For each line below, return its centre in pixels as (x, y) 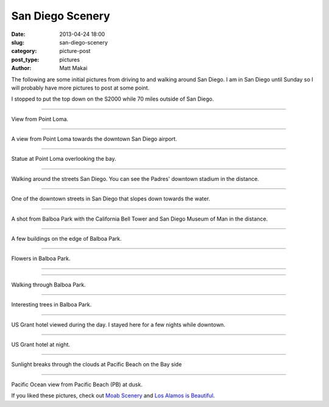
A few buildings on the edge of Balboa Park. (66, 239)
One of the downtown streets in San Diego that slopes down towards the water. (111, 199)
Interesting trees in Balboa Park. (51, 305)
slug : (18, 42)
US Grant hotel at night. (41, 344)
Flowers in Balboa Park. (41, 258)
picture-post (75, 51)
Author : (21, 68)
